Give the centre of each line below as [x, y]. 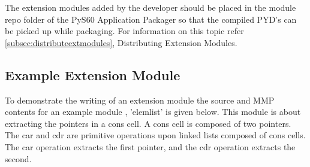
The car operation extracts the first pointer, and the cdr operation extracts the [150, 146]
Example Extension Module [93, 75]
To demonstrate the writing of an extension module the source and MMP [140, 100]
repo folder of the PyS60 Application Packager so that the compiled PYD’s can [151, 19]
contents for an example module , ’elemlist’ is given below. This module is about [153, 112]
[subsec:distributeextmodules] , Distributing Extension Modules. [121, 42]
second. [18, 158]
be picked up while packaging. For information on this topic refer [124, 31]
